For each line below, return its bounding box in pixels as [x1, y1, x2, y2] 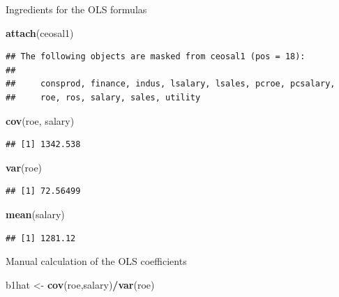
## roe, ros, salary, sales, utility [6, 92, 201, 102]
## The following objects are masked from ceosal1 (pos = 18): [6, 52, 306, 62]
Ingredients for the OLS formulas [6, 2, 147, 16]
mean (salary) [6, 206, 65, 221]
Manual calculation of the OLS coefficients [6, 254, 187, 268]
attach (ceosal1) [6, 25, 74, 40]
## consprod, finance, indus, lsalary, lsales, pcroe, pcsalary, [6, 79, 336, 89]
